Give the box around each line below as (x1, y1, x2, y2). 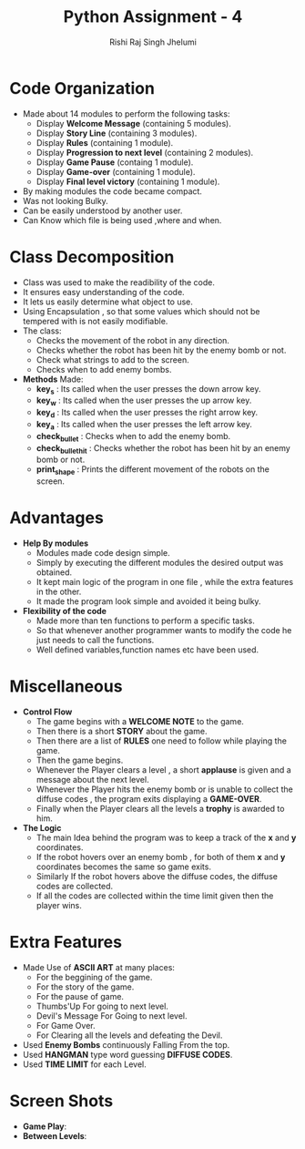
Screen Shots (9, 1091, 114, 1112)
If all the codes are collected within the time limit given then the (36, 890, 274, 901)
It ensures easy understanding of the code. (22, 286, 185, 297)
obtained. (36, 567, 73, 578)
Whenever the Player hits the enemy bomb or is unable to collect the (36, 784, 293, 795)
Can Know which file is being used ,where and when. (22, 214, 222, 225)
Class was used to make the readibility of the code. (22, 276, 216, 288)
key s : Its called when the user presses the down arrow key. (36, 383, 261, 396)
